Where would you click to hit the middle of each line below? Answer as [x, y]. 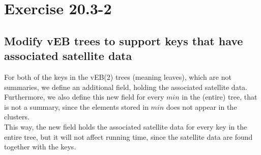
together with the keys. [40, 147]
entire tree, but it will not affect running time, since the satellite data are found [128, 136]
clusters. [17, 117]
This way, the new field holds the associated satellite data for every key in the [126, 126]
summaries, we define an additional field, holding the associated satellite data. [126, 87]
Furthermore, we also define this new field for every [84, 97]
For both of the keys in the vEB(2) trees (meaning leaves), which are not [118, 76]
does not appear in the [201, 106]
